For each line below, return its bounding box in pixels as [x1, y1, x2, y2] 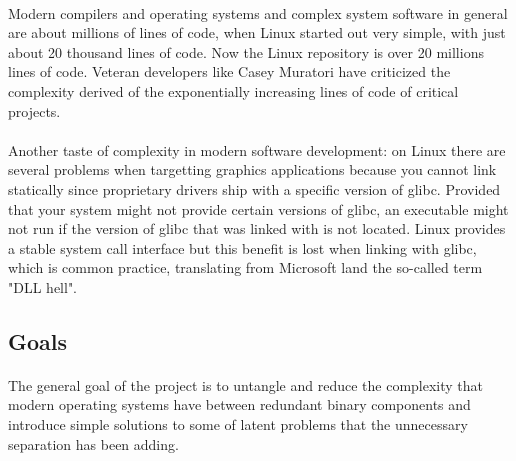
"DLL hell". [8, 276, 78, 297]
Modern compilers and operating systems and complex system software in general [8, 2, 508, 23]
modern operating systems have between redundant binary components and [8, 394, 471, 415]
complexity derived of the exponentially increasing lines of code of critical [8, 80, 459, 101]
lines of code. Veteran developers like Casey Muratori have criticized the [8, 61, 451, 82]
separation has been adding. [8, 433, 179, 454]
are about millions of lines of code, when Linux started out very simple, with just [8, 22, 506, 43]
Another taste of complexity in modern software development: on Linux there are [8, 139, 506, 160]
